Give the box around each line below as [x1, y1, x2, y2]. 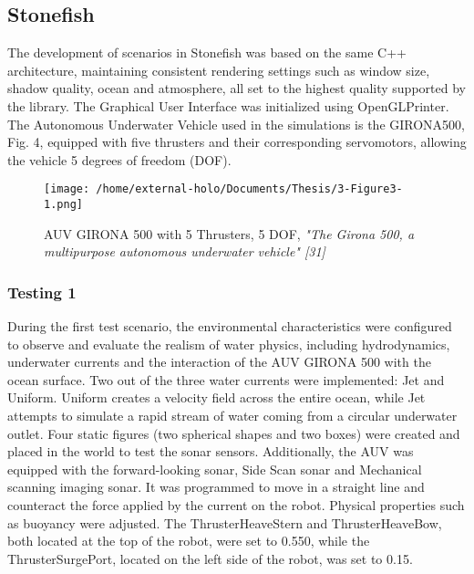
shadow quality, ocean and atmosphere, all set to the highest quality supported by [7, 78, 466, 98]
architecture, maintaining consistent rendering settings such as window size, [7, 60, 430, 79]
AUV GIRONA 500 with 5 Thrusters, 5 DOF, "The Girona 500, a [44, 224, 415, 243]
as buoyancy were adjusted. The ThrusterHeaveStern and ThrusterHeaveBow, [7, 513, 442, 532]
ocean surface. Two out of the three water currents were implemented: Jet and [7, 370, 445, 389]
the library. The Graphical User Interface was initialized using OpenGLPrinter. [7, 96, 449, 115]
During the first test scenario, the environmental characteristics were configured [7, 317, 452, 336]
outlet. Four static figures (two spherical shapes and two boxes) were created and [7, 423, 460, 443]
